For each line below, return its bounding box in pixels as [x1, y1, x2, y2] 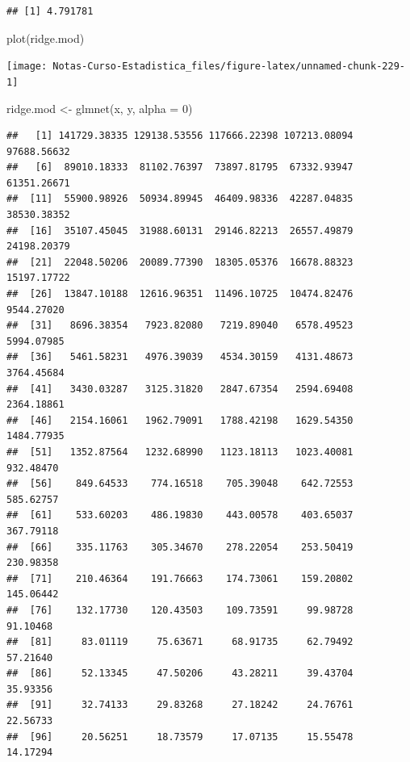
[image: [6, 61, 48, 73]
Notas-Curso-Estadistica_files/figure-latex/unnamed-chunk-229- [52, 61, 405, 73]
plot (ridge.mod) [6, 29, 85, 46]
